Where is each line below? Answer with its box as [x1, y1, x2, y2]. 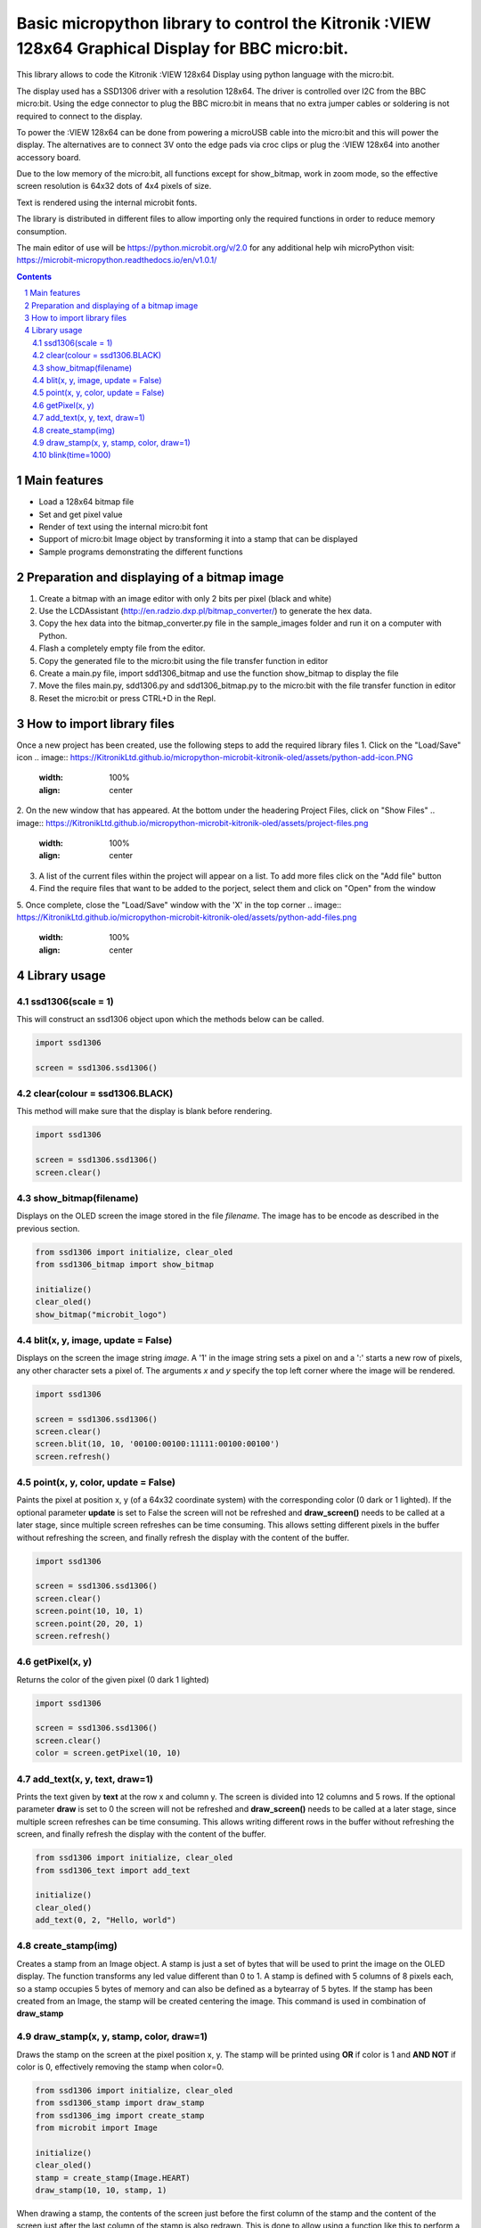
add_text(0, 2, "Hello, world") [35, 1915, 177, 1925]
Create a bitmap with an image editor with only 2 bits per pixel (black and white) [38, 593, 332, 603]
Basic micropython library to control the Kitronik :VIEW [16, 13, 431, 33]
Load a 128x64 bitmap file [38, 496, 135, 507]
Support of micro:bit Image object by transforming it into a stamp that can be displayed [38, 534, 358, 545]
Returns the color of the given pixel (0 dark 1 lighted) [16, 1674, 209, 1684]
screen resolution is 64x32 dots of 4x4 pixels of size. [16, 181, 212, 192]
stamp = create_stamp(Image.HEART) [35, 2173, 191, 2183]
